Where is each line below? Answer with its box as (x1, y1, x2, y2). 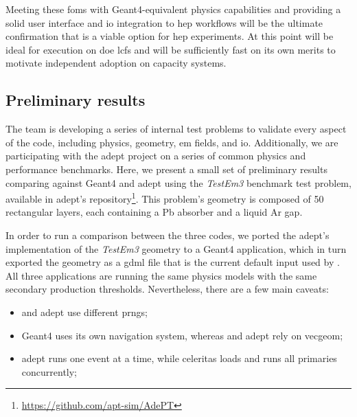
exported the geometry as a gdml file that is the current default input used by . (5, 255, 340, 269)
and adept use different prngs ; (21, 304, 148, 319)
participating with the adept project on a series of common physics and (5, 148, 306, 163)
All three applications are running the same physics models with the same (5, 268, 317, 282)
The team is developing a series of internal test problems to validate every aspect (5, 122, 347, 136)
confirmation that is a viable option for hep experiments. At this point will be (5, 29, 334, 43)
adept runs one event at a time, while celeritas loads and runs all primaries (21, 351, 337, 365)
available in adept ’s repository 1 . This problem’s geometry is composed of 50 (5, 190, 324, 205)
